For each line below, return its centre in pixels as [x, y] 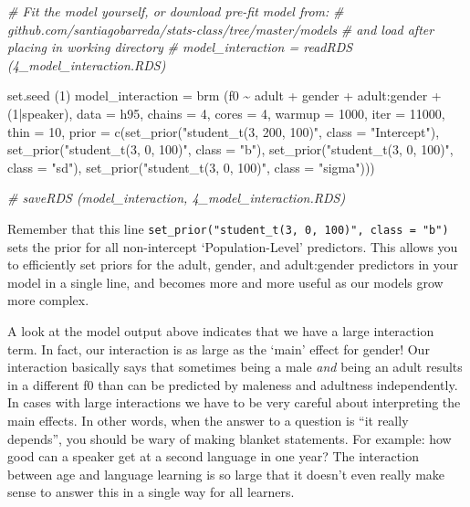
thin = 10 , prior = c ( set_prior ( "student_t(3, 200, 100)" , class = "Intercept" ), [224, 131]
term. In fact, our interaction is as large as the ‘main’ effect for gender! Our [219, 349]
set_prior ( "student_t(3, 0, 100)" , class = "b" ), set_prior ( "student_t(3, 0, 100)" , [230, 149]
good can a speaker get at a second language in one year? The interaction [213, 456]
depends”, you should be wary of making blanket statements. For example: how [230, 438]
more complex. [48, 300]
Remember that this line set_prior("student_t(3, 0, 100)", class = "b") [228, 228]
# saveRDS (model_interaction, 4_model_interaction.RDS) [177, 198]
